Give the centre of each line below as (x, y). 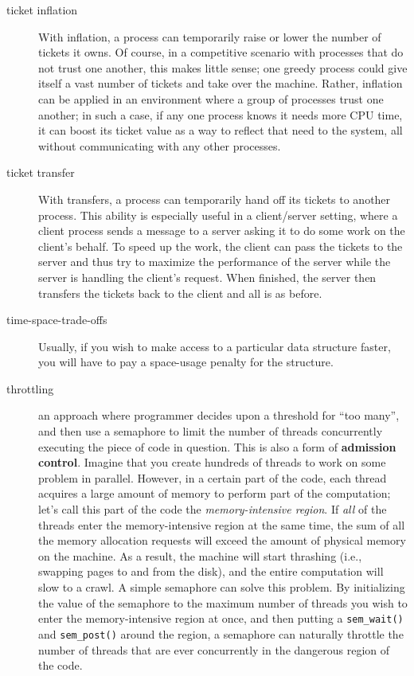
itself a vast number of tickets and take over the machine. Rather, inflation (221, 83)
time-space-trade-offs (57, 320)
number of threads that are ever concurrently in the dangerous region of (214, 649)
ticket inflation (42, 10)
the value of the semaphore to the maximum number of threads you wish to (223, 602)
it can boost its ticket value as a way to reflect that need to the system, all (221, 130)
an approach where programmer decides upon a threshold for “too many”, (219, 415)
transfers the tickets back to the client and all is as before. (180, 293)
